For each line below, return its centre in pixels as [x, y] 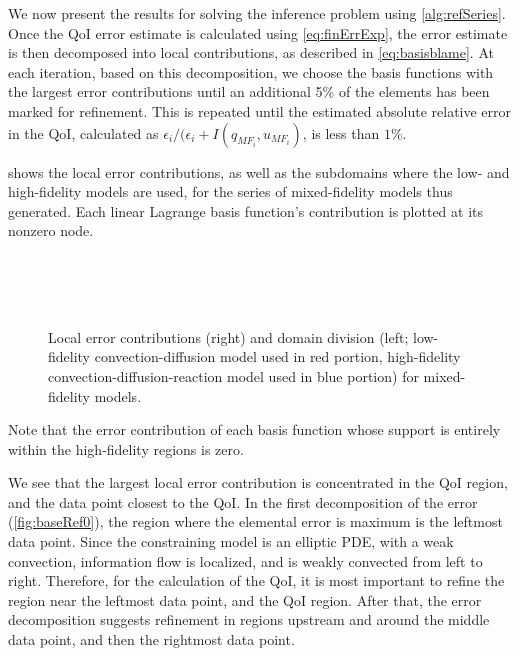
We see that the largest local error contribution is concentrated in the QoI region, [258, 482]
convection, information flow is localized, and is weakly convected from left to [245, 560]
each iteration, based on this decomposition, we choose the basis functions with [251, 71]
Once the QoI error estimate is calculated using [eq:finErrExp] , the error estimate [258, 32]
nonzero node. [51, 230]
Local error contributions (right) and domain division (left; [228, 336]
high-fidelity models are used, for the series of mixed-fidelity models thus [230, 191]
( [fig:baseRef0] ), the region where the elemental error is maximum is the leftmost [255, 521]
